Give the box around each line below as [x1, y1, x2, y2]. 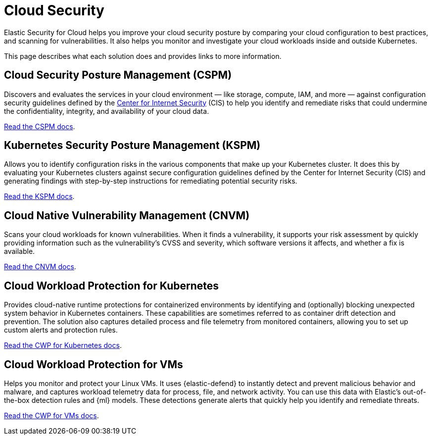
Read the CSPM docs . [4, 122, 75, 131]
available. [4, 247, 35, 256]
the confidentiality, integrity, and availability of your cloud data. [4, 106, 209, 115]
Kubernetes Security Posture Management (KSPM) [4, 139, 261, 152]
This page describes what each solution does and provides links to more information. [4, 51, 282, 60]
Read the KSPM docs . [4, 192, 75, 201]
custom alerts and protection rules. [4, 326, 118, 335]
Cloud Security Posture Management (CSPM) [4, 69, 232, 82]
